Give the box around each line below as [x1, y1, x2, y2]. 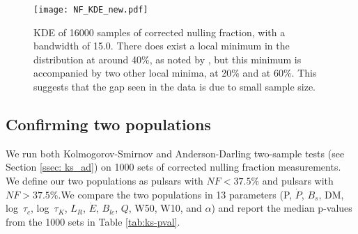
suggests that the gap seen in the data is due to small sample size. [33, 79, 316, 94]
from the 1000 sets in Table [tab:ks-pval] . [6, 214, 180, 228]
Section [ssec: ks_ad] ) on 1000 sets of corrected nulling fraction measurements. [6, 159, 341, 174]
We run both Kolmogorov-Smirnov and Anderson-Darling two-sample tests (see [6, 146, 345, 160]
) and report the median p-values [211, 201, 352, 215]
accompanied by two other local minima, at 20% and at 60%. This [33, 65, 317, 80]
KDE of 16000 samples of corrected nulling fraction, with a [33, 24, 286, 39]
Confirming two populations [6, 114, 211, 135]
